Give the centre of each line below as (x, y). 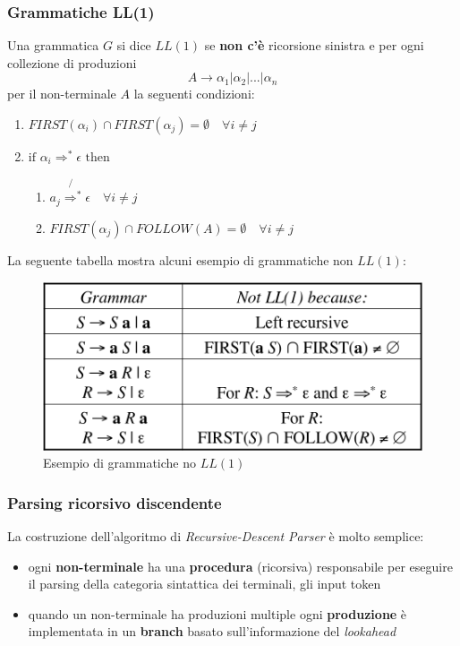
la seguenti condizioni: (194, 94)
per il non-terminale (62, 94)
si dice (134, 45)
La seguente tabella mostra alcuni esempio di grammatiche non (180, 259)
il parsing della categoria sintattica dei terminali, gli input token (204, 584)
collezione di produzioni (72, 62)
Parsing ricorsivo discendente (115, 502)
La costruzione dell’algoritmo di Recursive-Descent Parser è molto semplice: (216, 536)
